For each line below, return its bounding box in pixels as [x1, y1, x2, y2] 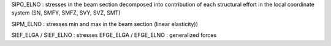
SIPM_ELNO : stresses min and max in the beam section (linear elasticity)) [11, 20, 199, 27]
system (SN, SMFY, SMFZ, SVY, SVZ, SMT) [11, 9, 121, 16]
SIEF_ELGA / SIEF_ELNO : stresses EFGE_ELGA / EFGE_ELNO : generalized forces [11, 31, 217, 39]
